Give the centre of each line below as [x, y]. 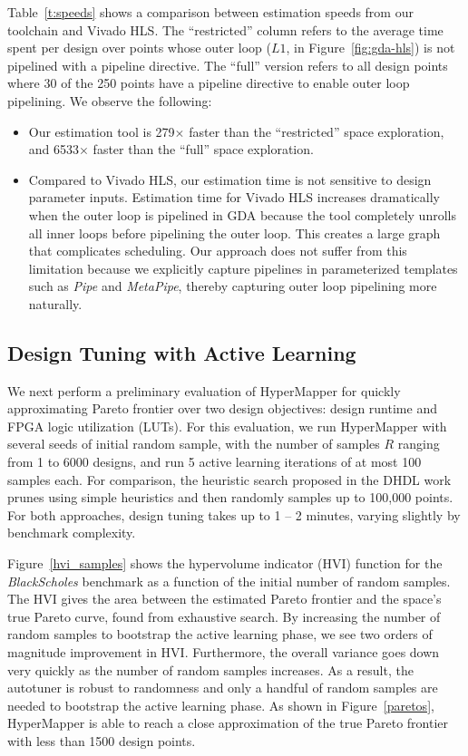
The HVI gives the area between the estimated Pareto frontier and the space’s [224, 599]
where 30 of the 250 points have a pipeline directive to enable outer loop [209, 83]
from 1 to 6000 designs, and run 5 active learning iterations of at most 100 [214, 462]
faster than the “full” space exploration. [203, 149]
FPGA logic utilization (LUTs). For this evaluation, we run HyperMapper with [227, 426]
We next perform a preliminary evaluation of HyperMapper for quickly [204, 390]
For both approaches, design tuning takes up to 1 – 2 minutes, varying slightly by [234, 514]
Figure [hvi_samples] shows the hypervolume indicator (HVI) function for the [225, 563]
